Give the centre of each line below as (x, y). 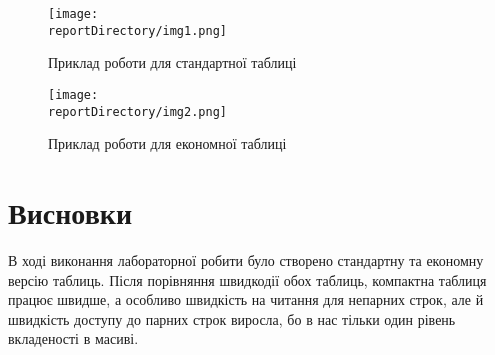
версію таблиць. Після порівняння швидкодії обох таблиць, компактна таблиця (247, 279)
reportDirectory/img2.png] (137, 111)
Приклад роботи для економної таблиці (167, 143)
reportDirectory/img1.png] (137, 30)
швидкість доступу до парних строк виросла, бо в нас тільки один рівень (232, 318)
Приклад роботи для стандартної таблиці (172, 62)
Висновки (70, 212)
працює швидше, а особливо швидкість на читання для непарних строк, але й (246, 299)
